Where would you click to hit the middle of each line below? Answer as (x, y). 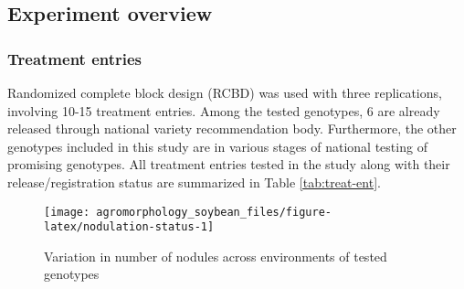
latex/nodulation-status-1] (129, 227)
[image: (67, 212)
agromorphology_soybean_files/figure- (214, 212)
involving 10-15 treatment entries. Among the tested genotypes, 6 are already (224, 110)
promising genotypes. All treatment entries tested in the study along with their (229, 164)
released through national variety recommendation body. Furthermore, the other (232, 128)
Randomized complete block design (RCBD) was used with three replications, (225, 92)
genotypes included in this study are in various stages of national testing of (217, 146)
